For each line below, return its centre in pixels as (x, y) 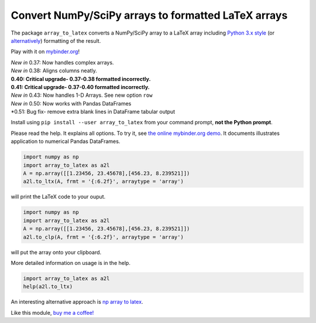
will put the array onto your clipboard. (56, 252)
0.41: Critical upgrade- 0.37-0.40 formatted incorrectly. (80, 87)
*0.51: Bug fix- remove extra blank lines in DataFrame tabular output (93, 112)
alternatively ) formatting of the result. (56, 40)
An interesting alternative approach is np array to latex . (77, 302)
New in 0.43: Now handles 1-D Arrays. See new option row (82, 95)
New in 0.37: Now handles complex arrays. (62, 62)
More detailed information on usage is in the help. (71, 263)
